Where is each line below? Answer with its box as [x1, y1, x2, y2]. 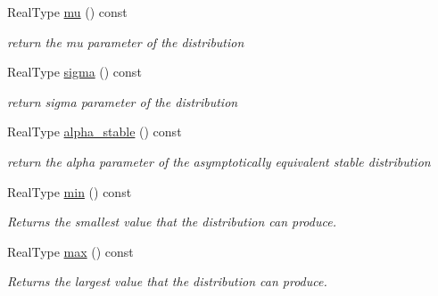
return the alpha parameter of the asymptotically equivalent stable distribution [7, 152, 431, 170]
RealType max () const [7, 242, 134, 260]
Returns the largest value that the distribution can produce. [7, 272, 327, 291]
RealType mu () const [7, 3, 128, 21]
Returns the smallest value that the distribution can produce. [7, 212, 336, 231]
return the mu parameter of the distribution [7, 32, 244, 51]
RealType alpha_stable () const [7, 122, 182, 141]
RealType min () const [7, 182, 132, 201]
